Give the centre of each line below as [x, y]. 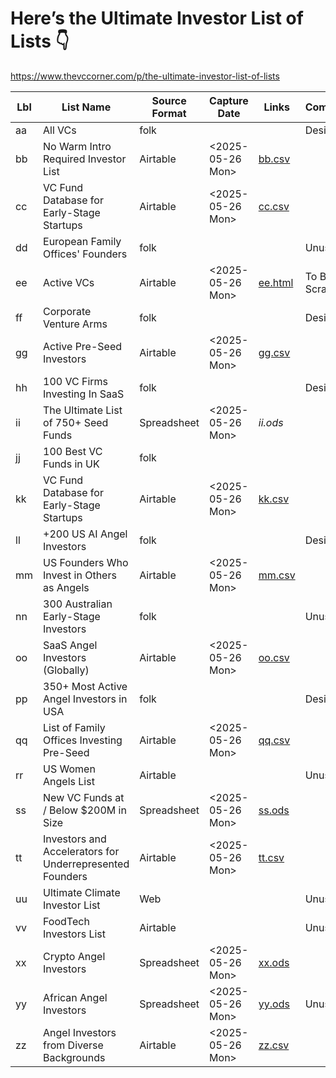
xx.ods [274, 962]
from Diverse [73, 1045]
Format [169, 113]
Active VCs [69, 282]
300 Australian [78, 604]
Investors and [75, 839]
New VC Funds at [84, 797]
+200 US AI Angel [85, 534]
